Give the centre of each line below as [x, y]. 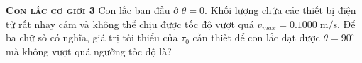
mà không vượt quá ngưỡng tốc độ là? [89, 51]
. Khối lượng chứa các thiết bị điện [280, 10]
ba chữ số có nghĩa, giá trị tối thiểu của [92, 37]
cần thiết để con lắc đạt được [256, 37]
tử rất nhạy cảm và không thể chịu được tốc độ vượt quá [130, 23]
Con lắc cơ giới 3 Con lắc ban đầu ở [92, 10]
